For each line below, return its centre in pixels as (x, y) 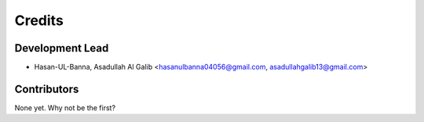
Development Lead (62, 48)
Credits (39, 20)
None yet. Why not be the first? (65, 108)
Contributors (47, 89)
